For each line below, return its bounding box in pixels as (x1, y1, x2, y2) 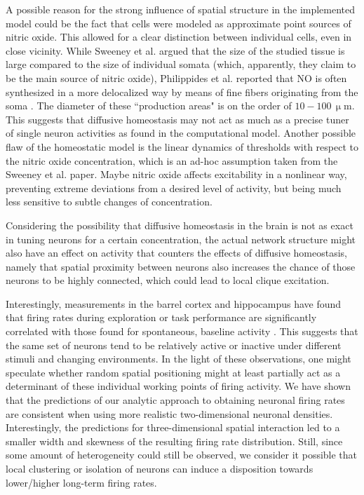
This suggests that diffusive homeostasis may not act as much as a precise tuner (6, 111, 349, 126)
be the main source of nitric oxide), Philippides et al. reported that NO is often (6, 70, 347, 85)
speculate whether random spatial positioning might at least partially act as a (6, 365, 341, 379)
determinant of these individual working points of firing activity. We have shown (6, 379, 351, 393)
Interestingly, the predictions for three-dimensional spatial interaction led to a (6, 420, 340, 435)
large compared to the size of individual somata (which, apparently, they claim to (6, 57, 356, 72)
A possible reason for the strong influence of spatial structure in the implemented (6, 2, 356, 16)
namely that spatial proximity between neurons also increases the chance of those (6, 259, 356, 273)
